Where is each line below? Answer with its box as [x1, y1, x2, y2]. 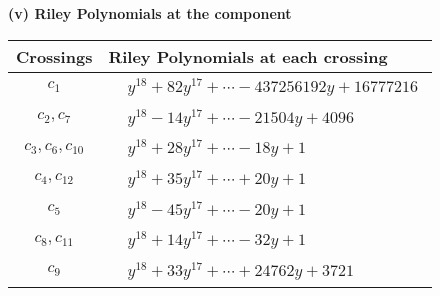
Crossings [16, 44, 93, 68]
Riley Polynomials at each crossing [108, 44, 388, 68]
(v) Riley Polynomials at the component [8, 3, 292, 23]
